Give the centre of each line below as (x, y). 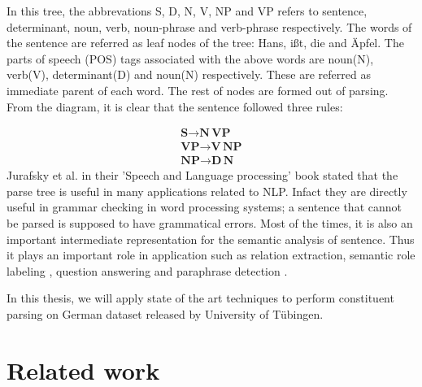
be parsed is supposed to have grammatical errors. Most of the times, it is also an (210, 223)
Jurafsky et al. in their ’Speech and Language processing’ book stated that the (202, 175)
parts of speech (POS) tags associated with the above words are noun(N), (190, 58)
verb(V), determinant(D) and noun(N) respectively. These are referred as (189, 74)
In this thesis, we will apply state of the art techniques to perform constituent (200, 298)
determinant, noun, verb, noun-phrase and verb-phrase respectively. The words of (209, 26)
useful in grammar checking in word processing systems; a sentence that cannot (204, 207)
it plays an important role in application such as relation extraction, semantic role (211, 255)
